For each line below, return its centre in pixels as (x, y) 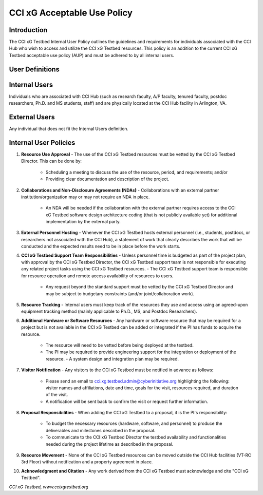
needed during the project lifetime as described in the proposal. (109, 444)
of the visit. (57, 395)
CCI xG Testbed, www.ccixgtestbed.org (49, 487)
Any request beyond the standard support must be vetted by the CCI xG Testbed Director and (139, 287)
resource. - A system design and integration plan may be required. (112, 359)
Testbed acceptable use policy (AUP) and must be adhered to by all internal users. (92, 55)
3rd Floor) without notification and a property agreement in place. (87, 462)
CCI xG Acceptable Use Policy (71, 13)
